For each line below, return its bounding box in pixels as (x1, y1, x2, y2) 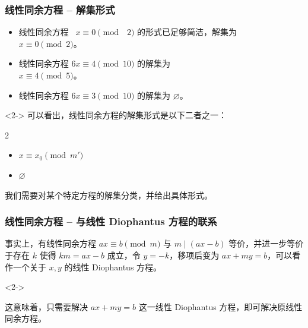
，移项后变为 (169, 248, 220, 261)
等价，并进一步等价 (228, 237, 304, 250)
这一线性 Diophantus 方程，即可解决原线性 (138, 300, 303, 313)
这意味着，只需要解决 (5, 300, 88, 313)
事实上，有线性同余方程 (5, 237, 96, 250)
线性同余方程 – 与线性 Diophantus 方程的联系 (5, 214, 217, 229)
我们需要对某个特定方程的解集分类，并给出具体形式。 (5, 188, 212, 201)
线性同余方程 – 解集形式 (5, 2, 115, 17)
